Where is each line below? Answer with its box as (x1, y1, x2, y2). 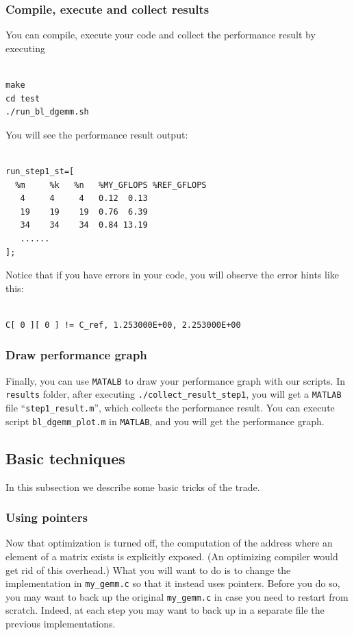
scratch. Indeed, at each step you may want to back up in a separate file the (5, 603, 325, 617)
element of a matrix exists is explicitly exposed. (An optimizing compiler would (5, 549, 338, 563)
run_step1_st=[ (5, 166, 75, 176)
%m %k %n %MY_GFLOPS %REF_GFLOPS (15, 180, 207, 190)
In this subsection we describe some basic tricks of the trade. (5, 479, 260, 494)
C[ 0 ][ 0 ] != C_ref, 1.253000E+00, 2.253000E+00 (5, 320, 241, 330)
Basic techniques (5, 447, 125, 468)
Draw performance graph (5, 346, 147, 363)
